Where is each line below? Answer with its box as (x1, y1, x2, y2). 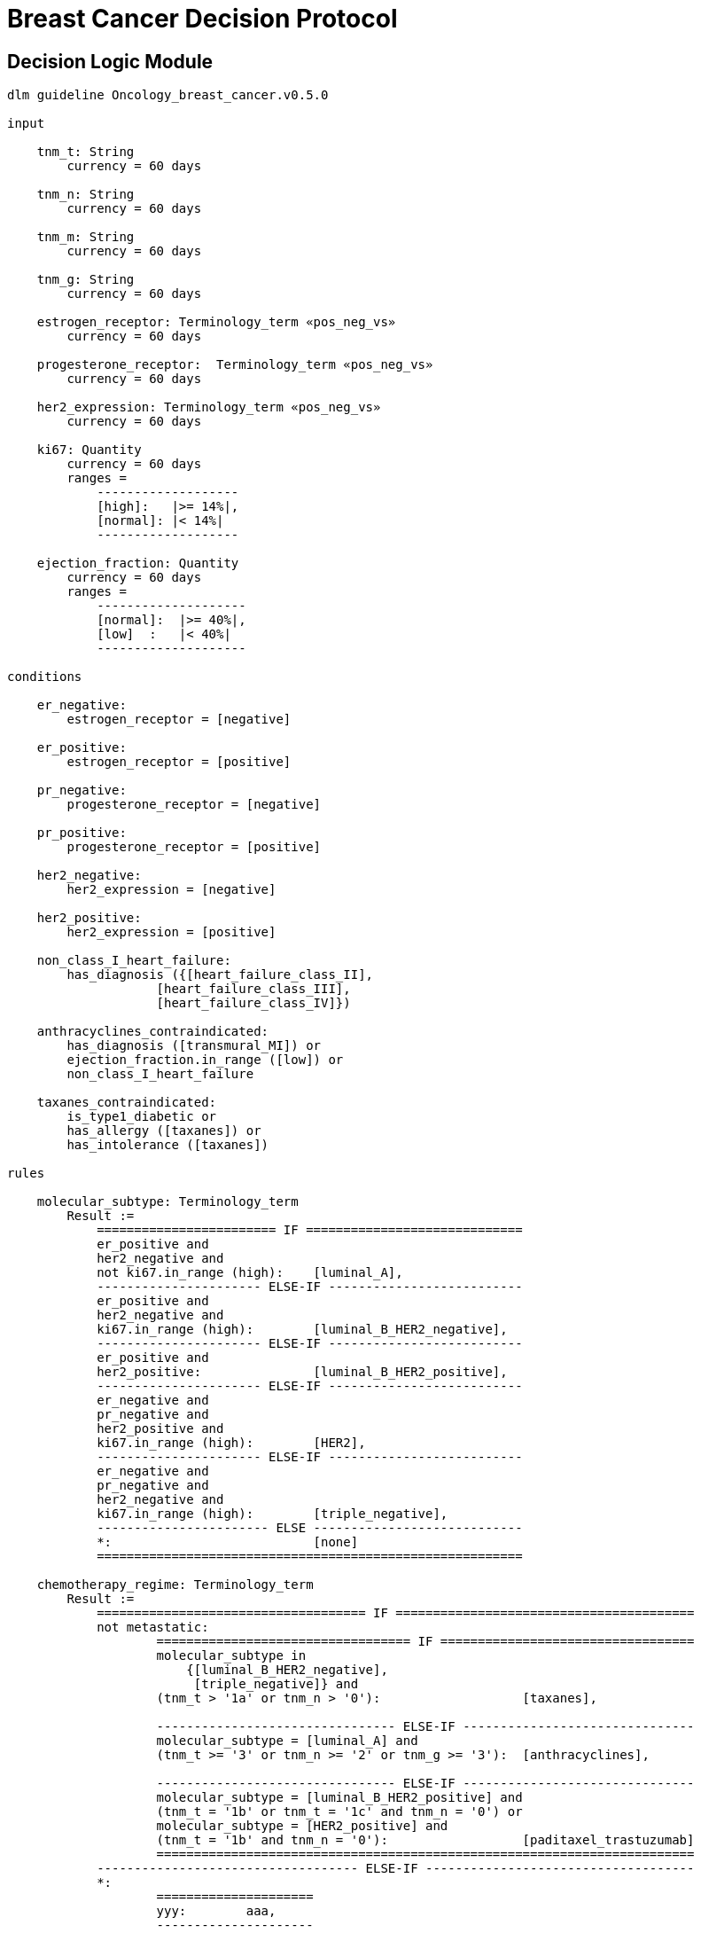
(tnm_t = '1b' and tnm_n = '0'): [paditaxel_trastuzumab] (156, 1833, 695, 1848)
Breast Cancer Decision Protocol (7, 4, 398, 34)
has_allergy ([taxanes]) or (66, 1123, 261, 1139)
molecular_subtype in (156, 1648, 307, 1663)
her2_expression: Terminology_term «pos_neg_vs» (36, 400, 381, 415)
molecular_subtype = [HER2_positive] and (156, 1819, 448, 1834)
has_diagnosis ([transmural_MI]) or (66, 1038, 322, 1053)
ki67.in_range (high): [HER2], (97, 1436, 366, 1451)
